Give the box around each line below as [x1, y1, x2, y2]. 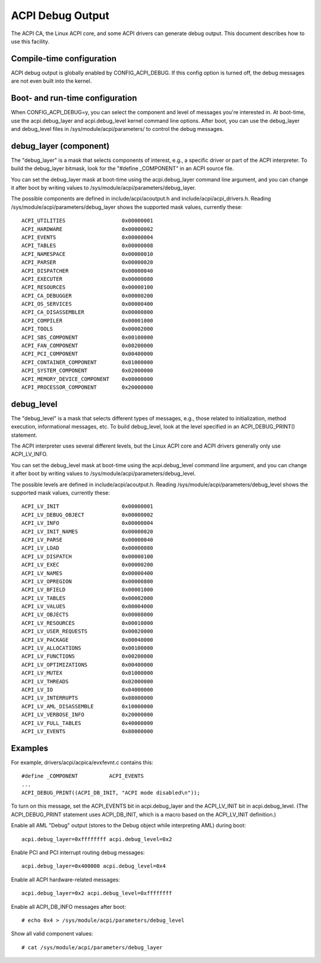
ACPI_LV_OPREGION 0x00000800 [21, 578, 154, 584]
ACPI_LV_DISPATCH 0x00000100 [21, 553, 154, 559]
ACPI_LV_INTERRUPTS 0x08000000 [21, 695, 154, 702]
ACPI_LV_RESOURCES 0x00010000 [21, 620, 154, 626]
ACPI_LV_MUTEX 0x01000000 [21, 670, 154, 677]
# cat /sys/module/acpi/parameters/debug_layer [21, 944, 163, 951]
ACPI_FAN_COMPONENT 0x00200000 [21, 342, 154, 349]
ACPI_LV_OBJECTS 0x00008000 [21, 611, 154, 618]
